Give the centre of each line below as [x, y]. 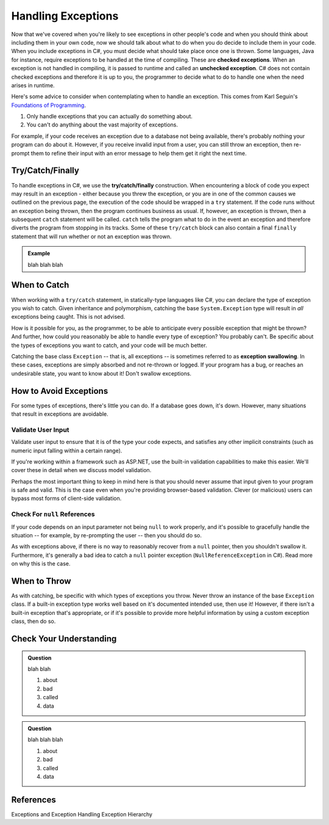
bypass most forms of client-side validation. [66, 498]
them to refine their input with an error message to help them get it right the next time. [139, 153]
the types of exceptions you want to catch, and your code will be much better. [109, 345]
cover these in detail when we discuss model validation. [81, 470]
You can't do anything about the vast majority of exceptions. [102, 125]
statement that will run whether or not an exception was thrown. [91, 236]
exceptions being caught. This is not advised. [68, 317]
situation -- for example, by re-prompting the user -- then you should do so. [107, 535]
